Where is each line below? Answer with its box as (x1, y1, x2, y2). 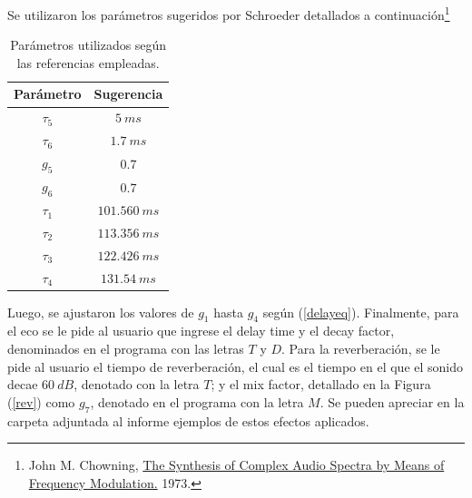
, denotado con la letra (74, 375, 200, 394)
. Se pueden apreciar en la (320, 392, 465, 411)
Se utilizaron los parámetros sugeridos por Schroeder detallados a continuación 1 (7, 3, 450, 24)
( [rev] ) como (7, 392, 75, 411)
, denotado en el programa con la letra (90, 392, 304, 411)
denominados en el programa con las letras (7, 339, 244, 358)
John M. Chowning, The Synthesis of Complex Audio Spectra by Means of (28, 455, 445, 474)
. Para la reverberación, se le (281, 339, 440, 358)
